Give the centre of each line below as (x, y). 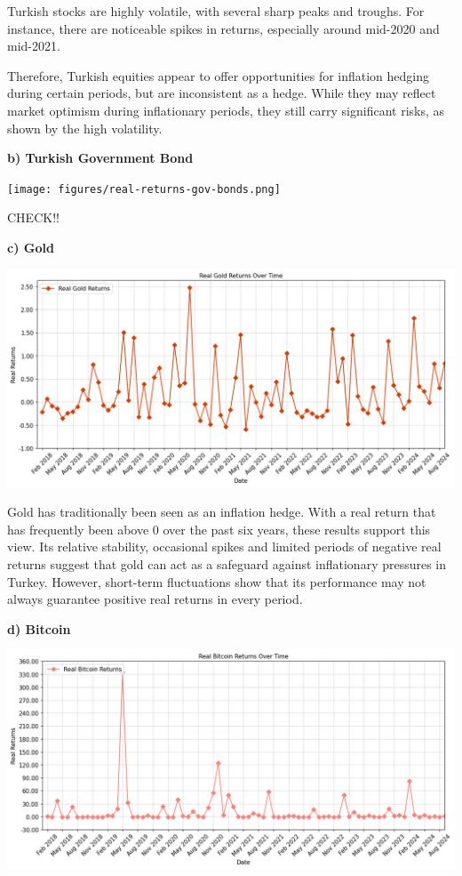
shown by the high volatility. (85, 128)
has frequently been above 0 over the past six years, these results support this (219, 529)
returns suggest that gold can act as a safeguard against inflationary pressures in (227, 564)
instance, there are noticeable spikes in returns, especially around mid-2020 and (223, 28)
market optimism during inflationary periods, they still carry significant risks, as (226, 110)
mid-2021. (34, 46)
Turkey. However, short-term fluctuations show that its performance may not (217, 581)
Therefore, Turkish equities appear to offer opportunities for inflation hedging (219, 75)
